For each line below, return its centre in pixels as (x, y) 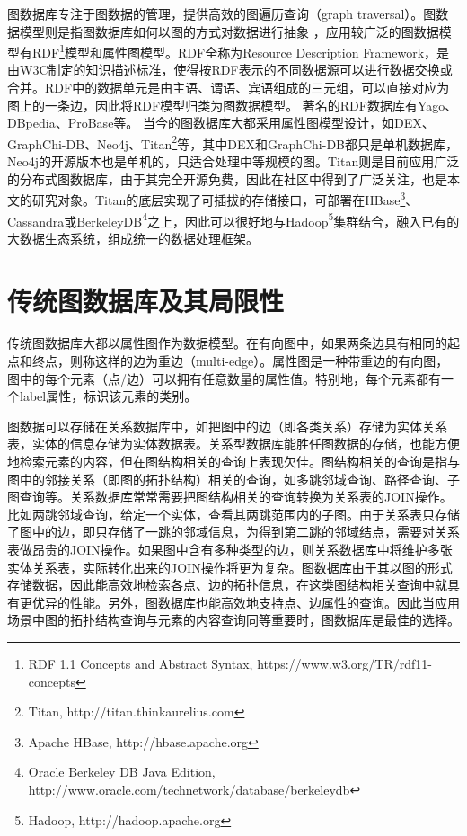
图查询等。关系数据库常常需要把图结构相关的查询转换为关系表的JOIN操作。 (230, 497)
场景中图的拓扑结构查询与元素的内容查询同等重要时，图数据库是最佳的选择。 (233, 620)
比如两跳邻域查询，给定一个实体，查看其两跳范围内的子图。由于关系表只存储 (233, 514)
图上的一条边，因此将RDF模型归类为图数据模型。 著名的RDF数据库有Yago (226, 105)
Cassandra (36, 221)
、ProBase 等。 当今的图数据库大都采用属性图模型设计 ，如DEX (238, 123)
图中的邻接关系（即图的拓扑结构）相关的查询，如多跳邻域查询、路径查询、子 (233, 479)
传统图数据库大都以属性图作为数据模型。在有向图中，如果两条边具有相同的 (227, 343)
